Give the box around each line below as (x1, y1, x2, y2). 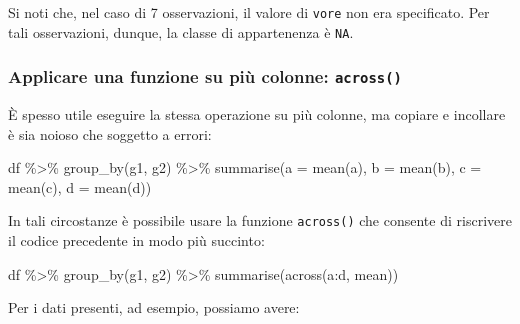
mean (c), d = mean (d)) (8, 176, 152, 197)
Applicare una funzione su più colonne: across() (8, 64, 402, 89)
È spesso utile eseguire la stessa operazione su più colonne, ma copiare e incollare (8, 104, 506, 125)
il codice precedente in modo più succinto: (8, 230, 265, 251)
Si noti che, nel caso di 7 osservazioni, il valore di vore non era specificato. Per (8, 2, 490, 22)
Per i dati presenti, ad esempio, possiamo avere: (8, 297, 300, 318)
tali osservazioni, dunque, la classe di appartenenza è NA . (8, 21, 354, 42)
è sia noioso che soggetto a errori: (8, 123, 212, 144)
